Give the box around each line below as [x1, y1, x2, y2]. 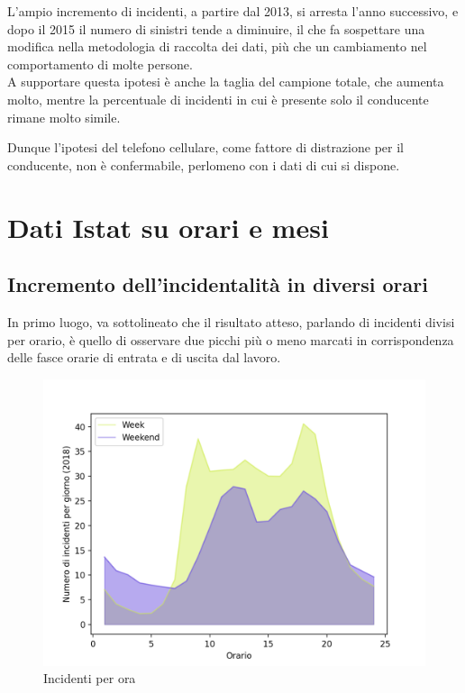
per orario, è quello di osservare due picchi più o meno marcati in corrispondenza [7, 330, 454, 349]
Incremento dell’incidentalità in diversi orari [7, 270, 428, 298]
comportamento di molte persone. [7, 54, 193, 73]
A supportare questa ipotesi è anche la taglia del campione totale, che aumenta [7, 72, 444, 91]
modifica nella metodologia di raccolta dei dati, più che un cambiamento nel [7, 37, 427, 56]
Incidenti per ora [43, 669, 136, 688]
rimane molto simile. [7, 107, 121, 126]
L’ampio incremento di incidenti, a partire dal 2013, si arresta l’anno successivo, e [7, 2, 459, 20]
